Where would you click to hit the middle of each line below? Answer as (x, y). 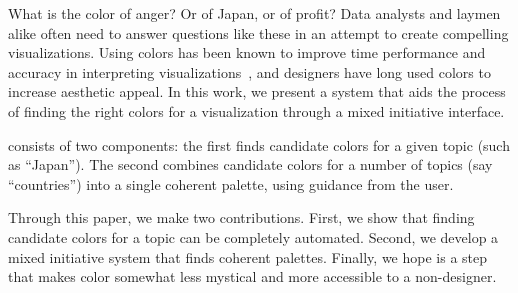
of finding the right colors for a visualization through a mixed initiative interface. (256, 110)
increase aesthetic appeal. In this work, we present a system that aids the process (257, 91)
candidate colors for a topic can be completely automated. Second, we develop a (253, 236)
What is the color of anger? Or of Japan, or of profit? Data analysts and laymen (254, 13)
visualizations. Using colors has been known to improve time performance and (247, 52)
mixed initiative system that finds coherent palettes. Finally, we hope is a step (248, 256)
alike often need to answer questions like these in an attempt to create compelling (258, 32)
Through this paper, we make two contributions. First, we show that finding (241, 217)
